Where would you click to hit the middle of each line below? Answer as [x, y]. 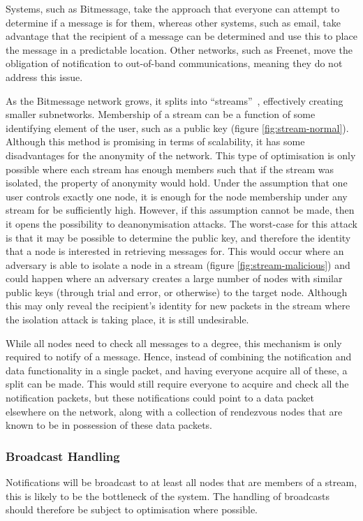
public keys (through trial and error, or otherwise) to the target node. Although [177, 292]
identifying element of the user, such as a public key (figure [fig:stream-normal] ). [177, 127]
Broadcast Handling [63, 456]
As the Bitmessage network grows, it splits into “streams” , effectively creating [175, 100]
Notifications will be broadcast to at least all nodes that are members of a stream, [181, 482]
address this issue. [44, 76]
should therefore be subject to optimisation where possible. [132, 509]
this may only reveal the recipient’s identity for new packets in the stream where [178, 306]
